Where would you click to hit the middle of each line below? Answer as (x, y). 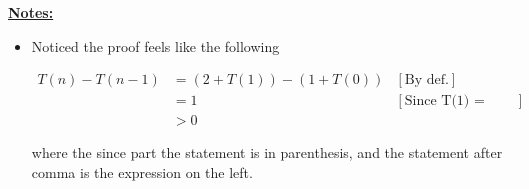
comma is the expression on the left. (142, 171)
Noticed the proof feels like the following (155, 45)
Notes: (31, 12)
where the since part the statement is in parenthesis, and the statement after (267, 152)
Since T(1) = (444, 101)
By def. (426, 80)
